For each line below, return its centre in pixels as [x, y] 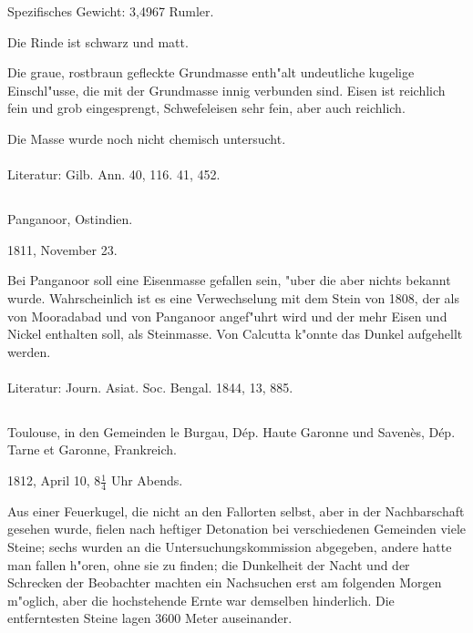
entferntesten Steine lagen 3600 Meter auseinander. [150, 618]
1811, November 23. [62, 249]
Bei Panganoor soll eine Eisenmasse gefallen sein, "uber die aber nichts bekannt [229, 280]
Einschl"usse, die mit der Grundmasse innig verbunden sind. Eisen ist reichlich [226, 90]
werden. [29, 351]
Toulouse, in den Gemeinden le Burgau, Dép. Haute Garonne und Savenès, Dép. [231, 431]
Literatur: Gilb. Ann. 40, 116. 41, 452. [114, 174]
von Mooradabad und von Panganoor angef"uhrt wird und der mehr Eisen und [227, 316]
